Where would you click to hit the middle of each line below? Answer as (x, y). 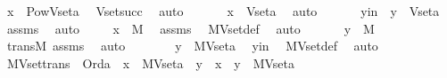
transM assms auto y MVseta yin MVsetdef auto (192, 46)
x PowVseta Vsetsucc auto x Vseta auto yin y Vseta (223, 11)
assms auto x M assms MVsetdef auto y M (190, 28)
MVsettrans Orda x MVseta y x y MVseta (151, 62)
